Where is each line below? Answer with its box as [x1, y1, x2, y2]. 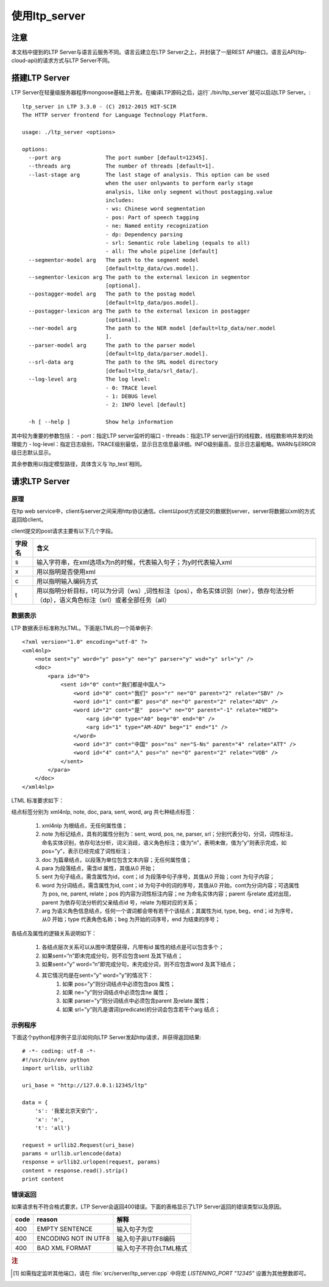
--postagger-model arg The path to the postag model [28, 291, 196, 298]
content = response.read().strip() [22, 1167, 129, 1174]
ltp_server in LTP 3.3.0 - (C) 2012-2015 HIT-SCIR [22, 103, 177, 110]
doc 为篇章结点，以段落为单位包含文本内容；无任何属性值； [41, 856, 192, 863]
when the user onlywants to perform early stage [105, 180, 253, 187]
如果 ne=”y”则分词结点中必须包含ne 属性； [62, 989, 170, 996]
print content [22, 1176, 64, 1183]
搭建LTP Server [11, 73, 70, 83]
